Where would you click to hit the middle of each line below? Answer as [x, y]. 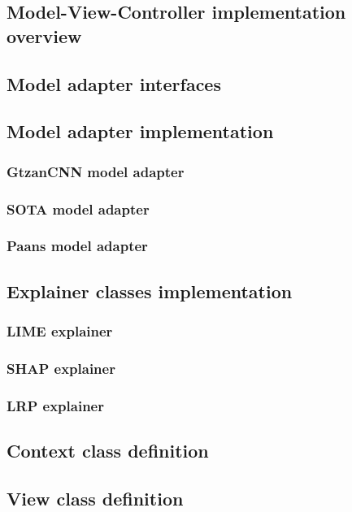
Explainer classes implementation [150, 291]
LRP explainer [55, 405]
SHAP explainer [61, 368]
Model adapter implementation [140, 131]
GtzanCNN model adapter [96, 171]
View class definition [95, 498]
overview [44, 35]
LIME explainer [60, 330]
